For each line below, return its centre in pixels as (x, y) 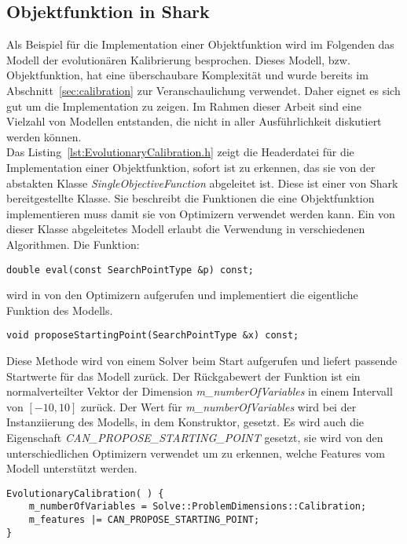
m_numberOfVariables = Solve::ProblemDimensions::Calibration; (198, 507)
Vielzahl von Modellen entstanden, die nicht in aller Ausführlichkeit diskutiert (194, 121)
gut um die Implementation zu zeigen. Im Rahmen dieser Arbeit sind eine (184, 106)
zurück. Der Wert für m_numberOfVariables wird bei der (218, 406)
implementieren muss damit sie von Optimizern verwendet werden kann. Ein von (201, 213)
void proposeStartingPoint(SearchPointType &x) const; (153, 336)
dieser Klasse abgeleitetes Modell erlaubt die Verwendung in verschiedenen (186, 229)
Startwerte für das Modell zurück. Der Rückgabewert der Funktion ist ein (183, 376)
